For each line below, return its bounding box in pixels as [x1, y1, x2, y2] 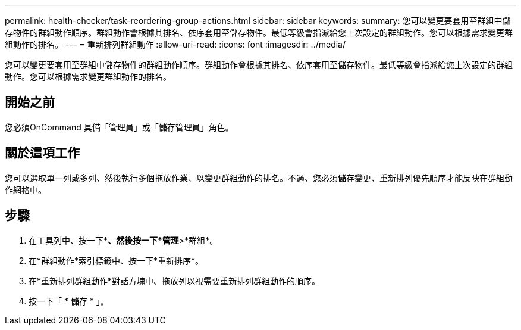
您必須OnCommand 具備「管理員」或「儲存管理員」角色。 [5, 122, 234, 132]
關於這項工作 [5, 145, 80, 161]
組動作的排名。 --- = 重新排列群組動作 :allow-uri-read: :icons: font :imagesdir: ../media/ [5, 39, 346, 49]
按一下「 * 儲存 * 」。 [29, 295, 109, 306]
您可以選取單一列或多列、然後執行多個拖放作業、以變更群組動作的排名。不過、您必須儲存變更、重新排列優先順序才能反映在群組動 [5, 172, 513, 183]
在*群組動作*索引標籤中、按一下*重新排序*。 [29, 255, 204, 266]
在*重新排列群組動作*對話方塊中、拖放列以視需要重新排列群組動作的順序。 [29, 275, 321, 286]
